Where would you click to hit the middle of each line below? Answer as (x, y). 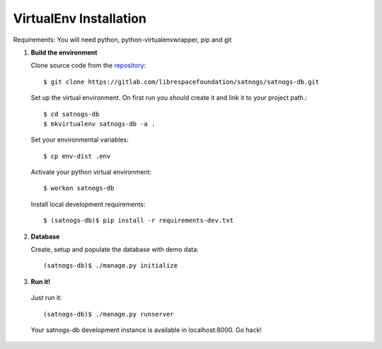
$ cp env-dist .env (77, 156)
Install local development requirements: (88, 204)
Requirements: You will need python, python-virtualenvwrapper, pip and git (122, 40)
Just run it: (46, 298)
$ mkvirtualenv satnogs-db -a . (99, 124)
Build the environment (64, 52)
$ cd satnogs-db (71, 114)
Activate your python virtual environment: (91, 172)
